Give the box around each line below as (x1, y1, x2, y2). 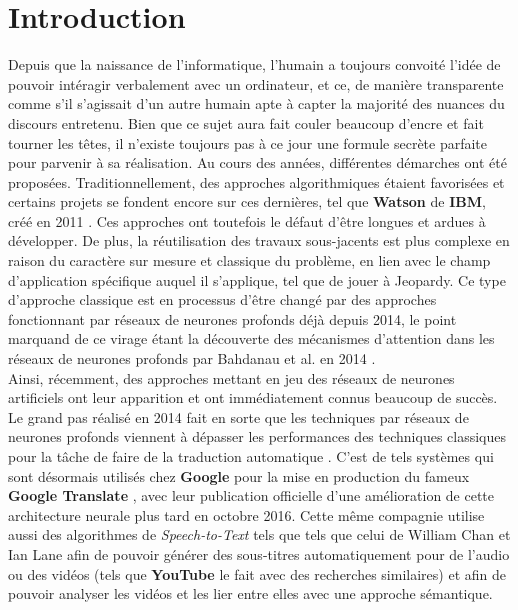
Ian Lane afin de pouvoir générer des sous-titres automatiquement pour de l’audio (8, 543, 510, 564)
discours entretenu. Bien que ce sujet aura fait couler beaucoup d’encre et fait (8, 112, 484, 133)
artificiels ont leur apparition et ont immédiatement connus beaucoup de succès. (8, 387, 498, 408)
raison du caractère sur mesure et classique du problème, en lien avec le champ (8, 250, 491, 271)
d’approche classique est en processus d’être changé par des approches (8, 289, 437, 310)
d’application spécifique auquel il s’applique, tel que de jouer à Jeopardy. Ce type (8, 269, 506, 290)
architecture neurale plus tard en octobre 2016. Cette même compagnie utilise (8, 504, 485, 525)
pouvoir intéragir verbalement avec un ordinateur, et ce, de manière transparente (8, 73, 504, 94)
